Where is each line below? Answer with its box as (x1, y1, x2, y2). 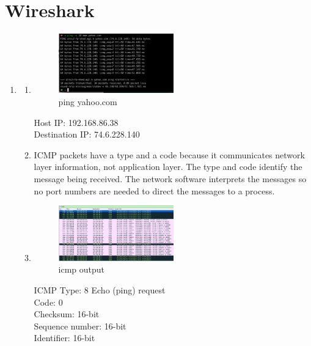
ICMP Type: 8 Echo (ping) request (34, 284, 166, 296)
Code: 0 (34, 295, 63, 308)
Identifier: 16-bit (34, 331, 95, 344)
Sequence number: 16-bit (34, 319, 126, 332)
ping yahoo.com (58, 95, 117, 108)
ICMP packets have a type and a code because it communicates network (34, 148, 305, 161)
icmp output (58, 263, 105, 276)
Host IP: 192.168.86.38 (34, 116, 119, 128)
